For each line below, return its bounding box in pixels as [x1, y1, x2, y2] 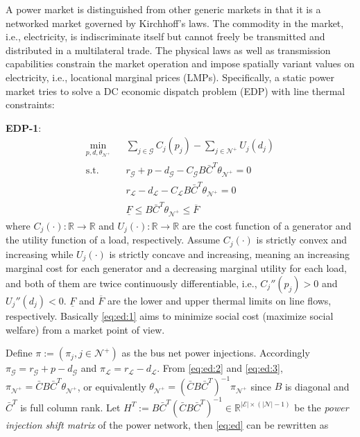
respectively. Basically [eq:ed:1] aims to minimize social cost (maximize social [6, 308, 334, 323]
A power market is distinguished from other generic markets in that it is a [6, 2, 321, 16]
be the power [294, 400, 349, 414]
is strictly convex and [256, 232, 348, 247]
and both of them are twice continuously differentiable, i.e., [6, 275, 257, 290]
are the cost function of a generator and [182, 218, 352, 232]
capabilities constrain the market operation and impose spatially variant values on [6, 56, 355, 71]
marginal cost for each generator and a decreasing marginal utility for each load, [6, 261, 347, 275]
